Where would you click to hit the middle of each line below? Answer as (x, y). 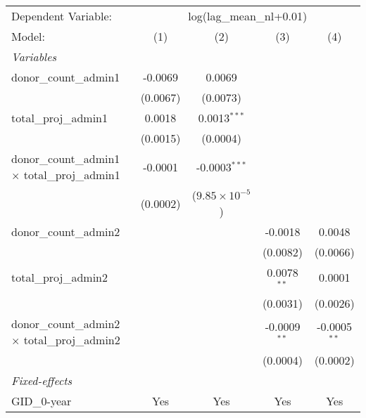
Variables (34, 57)
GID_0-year (42, 400)
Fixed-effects (42, 380)
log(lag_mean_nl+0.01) (248, 16)
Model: (29, 36)
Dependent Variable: (62, 16)
